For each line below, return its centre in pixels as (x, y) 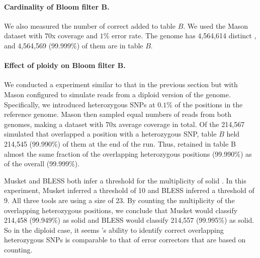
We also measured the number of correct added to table (90, 25)
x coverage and (74, 36)
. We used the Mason (216, 25)
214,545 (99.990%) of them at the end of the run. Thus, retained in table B (120, 143)
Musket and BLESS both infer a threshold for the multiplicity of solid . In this (125, 180)
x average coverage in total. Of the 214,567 (179, 124)
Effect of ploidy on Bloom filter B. (65, 65)
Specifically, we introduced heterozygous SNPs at (80, 104)
